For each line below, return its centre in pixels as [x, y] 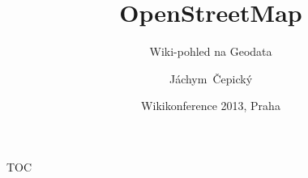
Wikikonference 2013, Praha [211, 106]
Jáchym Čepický [211, 78]
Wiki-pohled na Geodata [211, 51]
